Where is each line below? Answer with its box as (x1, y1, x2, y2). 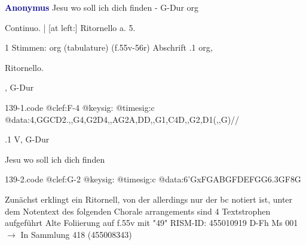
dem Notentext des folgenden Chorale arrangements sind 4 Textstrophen (5, 204, 271, 217)
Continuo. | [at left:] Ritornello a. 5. (5, 21, 136, 33)
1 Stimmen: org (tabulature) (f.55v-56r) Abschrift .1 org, (5, 41, 213, 54)
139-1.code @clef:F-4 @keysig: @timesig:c (5, 101, 155, 113)
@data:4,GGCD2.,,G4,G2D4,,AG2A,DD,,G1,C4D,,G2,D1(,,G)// (5, 113, 240, 125)
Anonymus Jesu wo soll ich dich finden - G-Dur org (5, 1, 199, 13)
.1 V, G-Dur (5, 133, 50, 145)
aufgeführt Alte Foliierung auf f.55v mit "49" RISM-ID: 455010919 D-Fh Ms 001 (5, 216, 298, 229)
